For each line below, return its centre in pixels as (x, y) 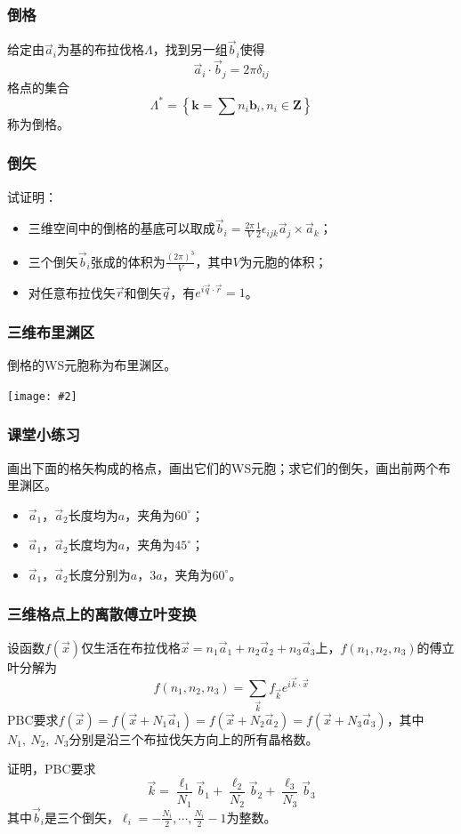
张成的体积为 (128, 261)
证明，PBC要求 (52, 769)
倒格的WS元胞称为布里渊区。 (92, 365)
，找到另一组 (190, 49)
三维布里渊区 (51, 331)
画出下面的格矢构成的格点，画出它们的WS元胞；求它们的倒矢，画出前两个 (223, 467)
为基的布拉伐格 (100, 49)
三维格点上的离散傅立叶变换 (102, 614)
